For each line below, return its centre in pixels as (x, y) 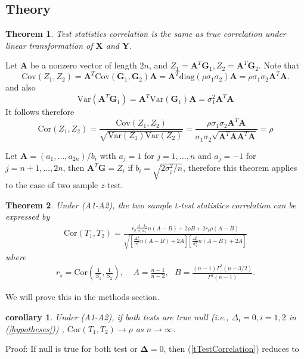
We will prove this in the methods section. (83, 297)
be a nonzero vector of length (83, 65)
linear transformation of (49, 45)
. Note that (279, 65)
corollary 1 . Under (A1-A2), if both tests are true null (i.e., (117, 317)
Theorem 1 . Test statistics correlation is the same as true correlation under (146, 34)
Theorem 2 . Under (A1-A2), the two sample (89, 205)
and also (21, 87)
